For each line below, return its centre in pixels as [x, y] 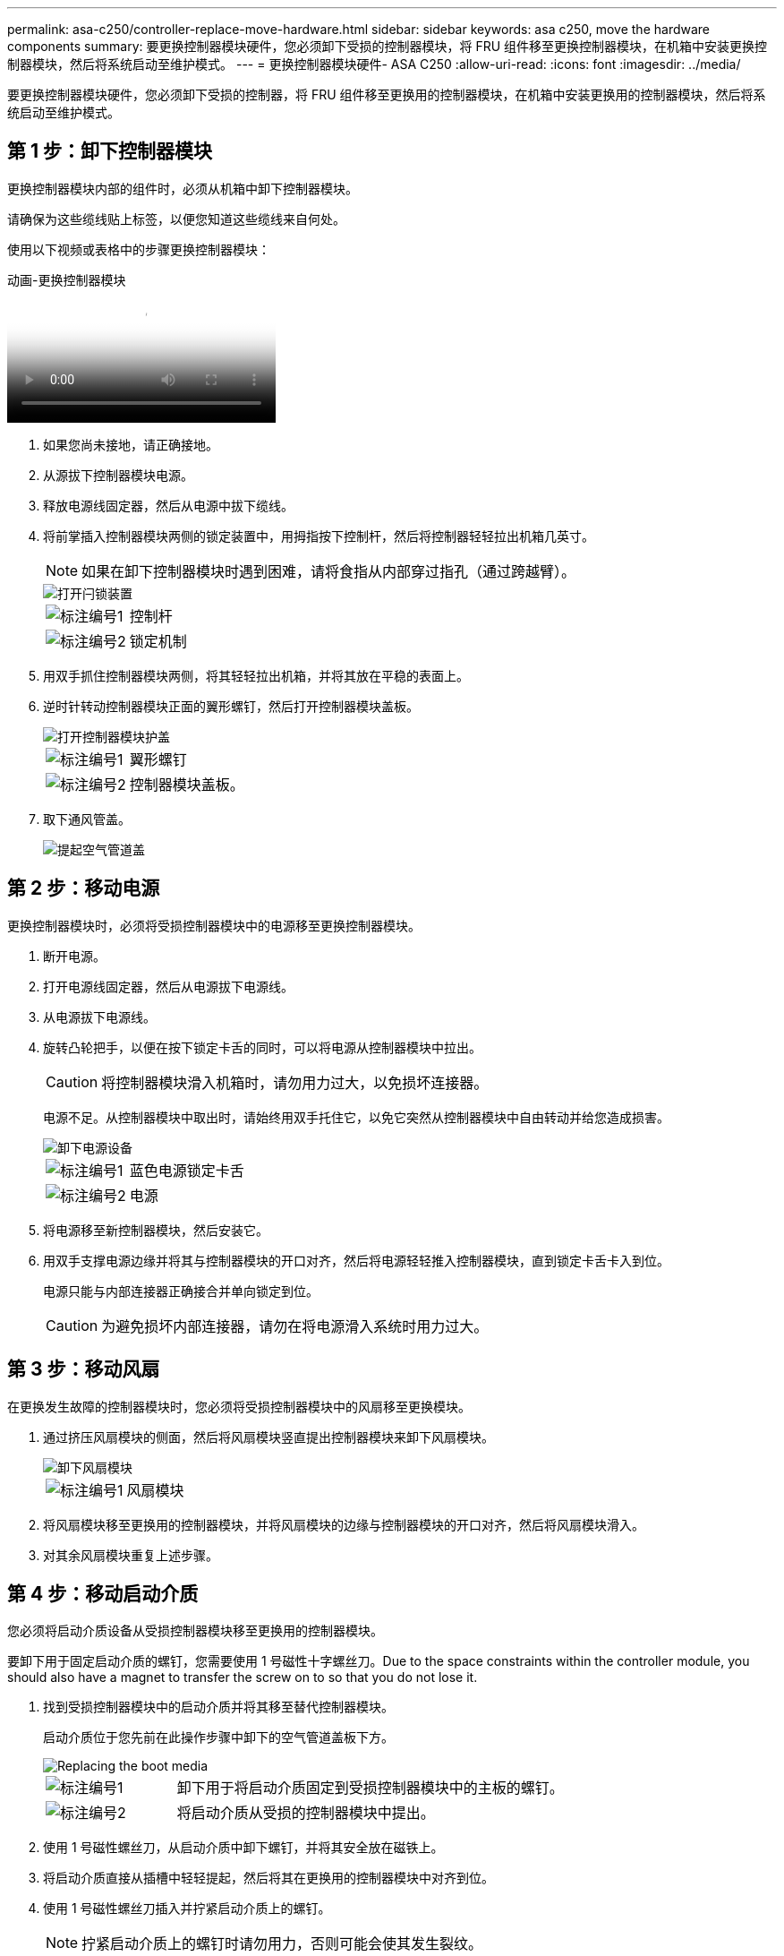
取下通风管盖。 [87, 819]
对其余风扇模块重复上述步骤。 [131, 1555]
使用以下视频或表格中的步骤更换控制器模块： [139, 249]
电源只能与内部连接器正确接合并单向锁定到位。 [181, 1291]
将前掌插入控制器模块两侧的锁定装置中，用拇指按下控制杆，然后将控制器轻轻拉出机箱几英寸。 [319, 536]
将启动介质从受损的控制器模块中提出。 [306, 1813]
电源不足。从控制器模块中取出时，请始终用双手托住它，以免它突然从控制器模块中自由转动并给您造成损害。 [356, 1117]
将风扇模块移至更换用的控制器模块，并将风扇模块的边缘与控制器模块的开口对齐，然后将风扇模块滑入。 [344, 1524]
